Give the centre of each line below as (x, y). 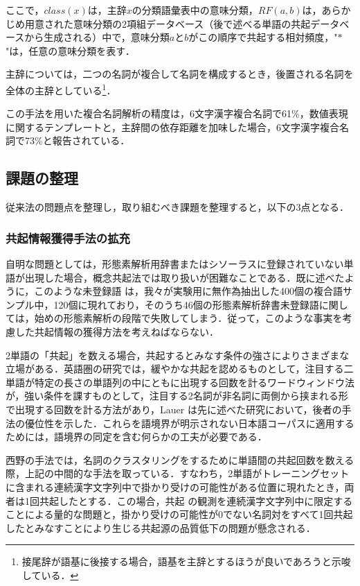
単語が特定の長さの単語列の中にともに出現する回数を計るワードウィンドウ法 (180, 382)
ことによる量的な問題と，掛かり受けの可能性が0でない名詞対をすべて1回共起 (179, 514)
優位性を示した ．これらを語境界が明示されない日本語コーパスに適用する (189, 423)
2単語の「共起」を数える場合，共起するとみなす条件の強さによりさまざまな (178, 355)
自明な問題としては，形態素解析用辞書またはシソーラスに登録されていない (175, 264)
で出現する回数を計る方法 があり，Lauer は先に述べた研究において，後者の (174, 409)
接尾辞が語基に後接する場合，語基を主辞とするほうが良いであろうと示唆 (186, 561)
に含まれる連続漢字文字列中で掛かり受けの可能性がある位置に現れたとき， (175, 486)
